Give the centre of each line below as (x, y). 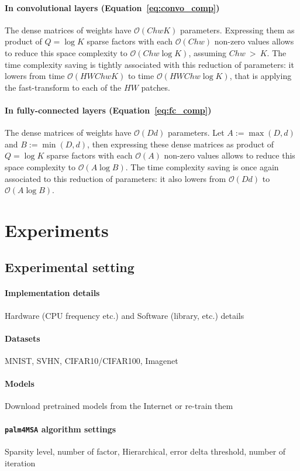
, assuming (208, 52)
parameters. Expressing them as (237, 30)
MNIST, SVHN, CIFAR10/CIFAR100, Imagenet (92, 361)
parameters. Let (196, 133)
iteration (20, 463)
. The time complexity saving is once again (202, 166)
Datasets (23, 338)
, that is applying (261, 76)
